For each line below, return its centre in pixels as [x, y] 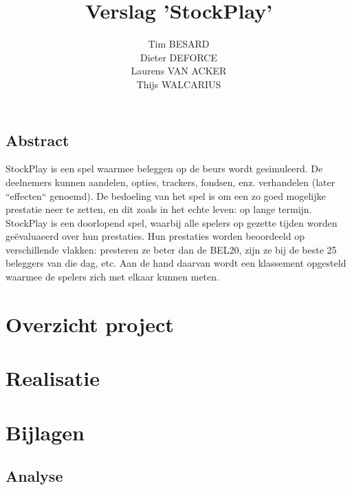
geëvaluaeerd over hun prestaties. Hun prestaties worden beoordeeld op [155, 236]
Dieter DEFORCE [179, 57]
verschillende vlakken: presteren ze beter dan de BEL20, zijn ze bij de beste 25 [171, 249]
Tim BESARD [179, 44]
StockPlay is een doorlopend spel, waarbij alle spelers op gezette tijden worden [172, 222]
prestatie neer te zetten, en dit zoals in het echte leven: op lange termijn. [159, 209]
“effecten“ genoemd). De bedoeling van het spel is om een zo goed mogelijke [166, 195]
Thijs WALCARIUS [179, 84]
